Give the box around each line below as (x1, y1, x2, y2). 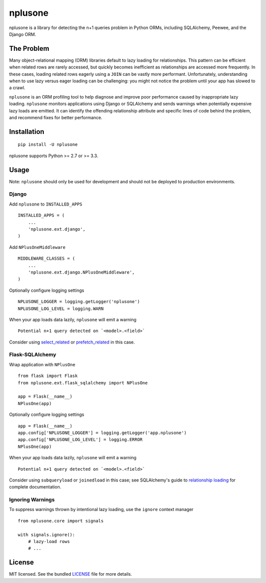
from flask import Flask (18, 373, 78, 379)
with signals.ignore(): (18, 532, 75, 537)
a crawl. (9, 85, 26, 91)
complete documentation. (9, 484, 62, 490)
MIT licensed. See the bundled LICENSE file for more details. (9, 571, 133, 577)
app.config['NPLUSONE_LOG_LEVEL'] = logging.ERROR (18, 437, 143, 443)
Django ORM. (9, 31, 36, 37)
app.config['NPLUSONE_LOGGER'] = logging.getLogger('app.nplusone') (18, 430, 187, 436)
